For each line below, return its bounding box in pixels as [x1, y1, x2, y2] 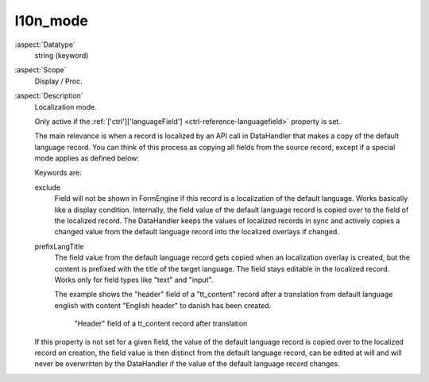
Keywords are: [34, 168, 83, 178]
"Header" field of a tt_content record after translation [74, 318, 248, 329]
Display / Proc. [34, 76, 83, 86]
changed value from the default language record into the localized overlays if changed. [54, 227, 339, 237]
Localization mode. [34, 102, 97, 111]
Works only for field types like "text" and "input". [54, 275, 214, 284]
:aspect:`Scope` [14, 65, 67, 75]
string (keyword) [34, 50, 89, 60]
